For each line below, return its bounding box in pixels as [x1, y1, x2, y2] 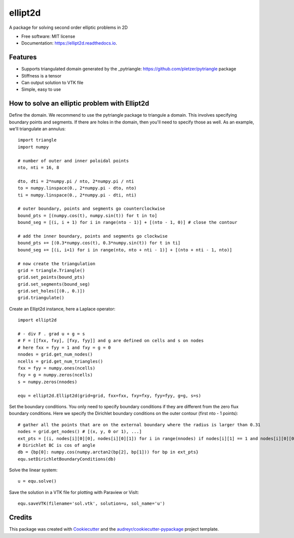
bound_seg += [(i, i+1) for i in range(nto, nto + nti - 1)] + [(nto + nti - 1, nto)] [18, 247, 232, 252]
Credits [9, 514, 32, 522]
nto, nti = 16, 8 [18, 165, 59, 171]
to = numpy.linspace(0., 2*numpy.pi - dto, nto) [18, 185, 137, 191]
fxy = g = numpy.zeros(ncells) [18, 372, 93, 378]
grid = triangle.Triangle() [18, 268, 85, 273]
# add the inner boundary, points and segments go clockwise [18, 233, 168, 239]
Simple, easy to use [21, 86, 61, 93]
